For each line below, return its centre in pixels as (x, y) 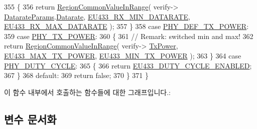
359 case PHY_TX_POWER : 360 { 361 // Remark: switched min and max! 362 (129, 36)
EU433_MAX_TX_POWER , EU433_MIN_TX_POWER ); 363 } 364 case (123, 55)
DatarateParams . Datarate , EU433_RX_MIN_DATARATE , (97, 16)
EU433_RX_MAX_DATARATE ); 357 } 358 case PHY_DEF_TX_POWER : (126, 26)
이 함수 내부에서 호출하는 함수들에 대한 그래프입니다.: (87, 92)
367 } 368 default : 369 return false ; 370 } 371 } (76, 75)
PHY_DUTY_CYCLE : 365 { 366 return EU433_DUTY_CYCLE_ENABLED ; (128, 65)
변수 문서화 (30, 119)
